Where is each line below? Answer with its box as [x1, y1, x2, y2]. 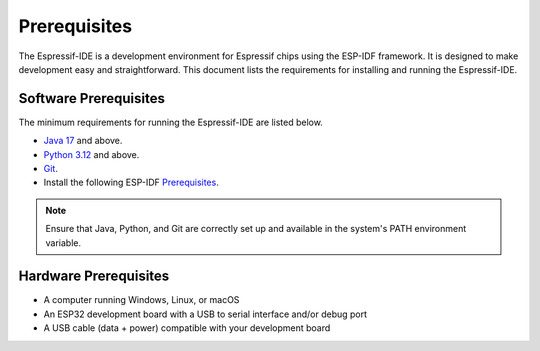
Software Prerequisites [18, 90, 165, 107]
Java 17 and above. [43, 135, 123, 147]
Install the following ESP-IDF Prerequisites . [43, 176, 219, 189]
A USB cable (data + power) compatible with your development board [43, 322, 331, 334]
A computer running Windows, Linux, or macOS [43, 294, 240, 306]
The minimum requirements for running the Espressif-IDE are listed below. [18, 116, 324, 128]
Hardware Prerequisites [18, 268, 170, 285]
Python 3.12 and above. [43, 148, 140, 160]
